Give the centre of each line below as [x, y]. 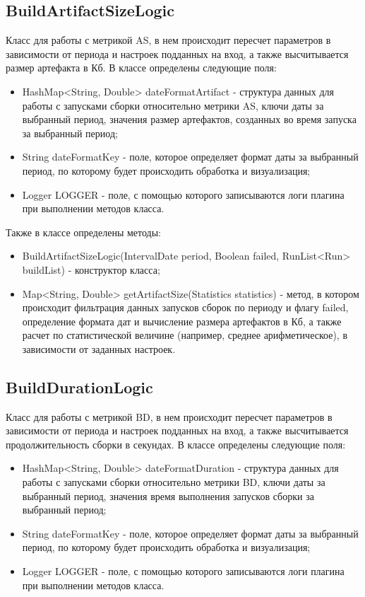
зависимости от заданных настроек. [99, 348]
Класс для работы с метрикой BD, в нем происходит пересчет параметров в [169, 416]
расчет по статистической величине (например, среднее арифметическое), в [185, 335]
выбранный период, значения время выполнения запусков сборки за [168, 495]
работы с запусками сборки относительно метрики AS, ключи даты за [173, 105]
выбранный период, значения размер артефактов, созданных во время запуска [189, 119]
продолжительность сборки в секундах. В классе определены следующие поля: [176, 444]
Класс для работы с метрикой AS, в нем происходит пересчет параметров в [168, 40]
